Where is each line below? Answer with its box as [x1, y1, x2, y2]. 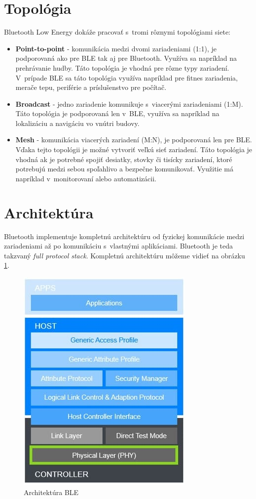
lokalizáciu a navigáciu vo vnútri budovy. [15, 118, 140, 128]
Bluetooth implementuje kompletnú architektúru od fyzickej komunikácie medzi [4, 231, 245, 241]
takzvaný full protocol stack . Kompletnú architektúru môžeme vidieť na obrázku [4, 250, 245, 260]
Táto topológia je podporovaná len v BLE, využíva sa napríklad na [15, 108, 219, 119]
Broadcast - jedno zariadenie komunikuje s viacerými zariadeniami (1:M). [15, 98, 243, 109]
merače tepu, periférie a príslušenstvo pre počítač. [15, 82, 167, 92]
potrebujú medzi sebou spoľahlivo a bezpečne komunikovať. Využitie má [15, 164, 234, 174]
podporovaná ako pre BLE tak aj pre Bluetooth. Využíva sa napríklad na [15, 53, 237, 63]
